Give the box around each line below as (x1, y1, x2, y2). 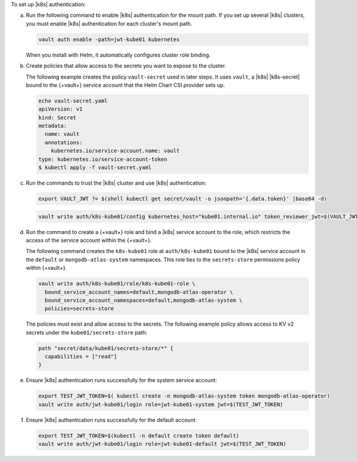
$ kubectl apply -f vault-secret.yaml (38, 164, 152, 171)
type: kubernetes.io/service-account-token (38, 155, 168, 163)
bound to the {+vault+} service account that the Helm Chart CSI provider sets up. (26, 81, 226, 89)
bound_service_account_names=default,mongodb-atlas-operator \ (45, 289, 233, 295)
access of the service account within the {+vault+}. (26, 236, 152, 244)
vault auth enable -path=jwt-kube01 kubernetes (38, 36, 180, 43)
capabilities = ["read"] (45, 353, 117, 360)
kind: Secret (38, 114, 77, 121)
